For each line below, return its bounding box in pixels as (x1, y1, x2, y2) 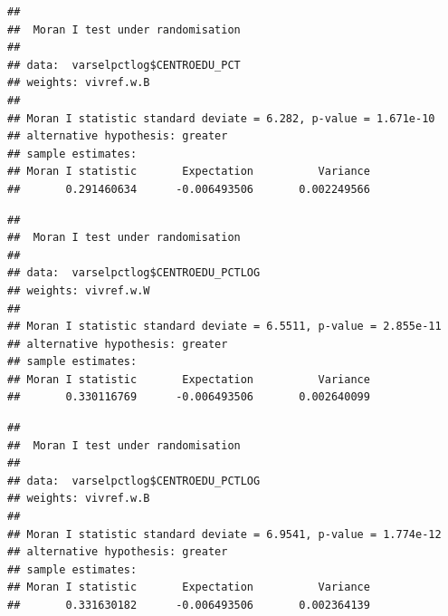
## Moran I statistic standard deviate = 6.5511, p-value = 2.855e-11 (7, 320, 442, 333)
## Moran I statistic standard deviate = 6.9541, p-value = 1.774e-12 (7, 527, 442, 541)
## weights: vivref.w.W (7, 284, 150, 297)
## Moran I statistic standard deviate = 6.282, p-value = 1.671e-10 (7, 111, 435, 125)
